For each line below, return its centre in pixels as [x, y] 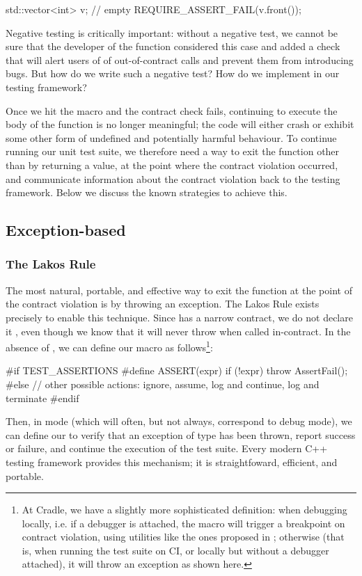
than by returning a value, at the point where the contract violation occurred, [172, 165]
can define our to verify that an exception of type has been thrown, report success [181, 434]
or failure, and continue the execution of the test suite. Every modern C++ [167, 448]
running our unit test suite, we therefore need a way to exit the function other [173, 151]
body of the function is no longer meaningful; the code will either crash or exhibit [180, 124]
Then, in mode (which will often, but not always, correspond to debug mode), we [179, 421]
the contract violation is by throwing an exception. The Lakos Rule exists [163, 304]
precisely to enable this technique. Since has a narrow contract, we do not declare [179, 317]
